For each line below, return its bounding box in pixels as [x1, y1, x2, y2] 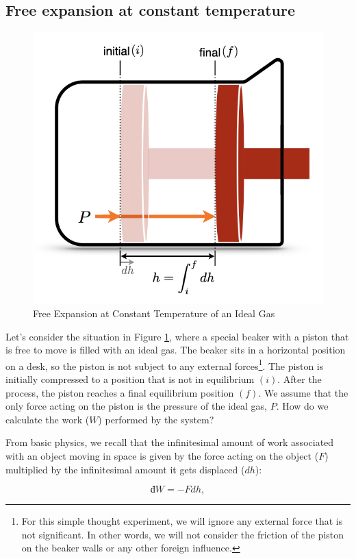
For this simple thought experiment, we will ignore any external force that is [21, 514, 343, 528]
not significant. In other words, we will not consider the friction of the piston [21, 527, 344, 541]
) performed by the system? [98, 412, 214, 426]
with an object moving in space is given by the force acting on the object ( [5, 448, 319, 462]
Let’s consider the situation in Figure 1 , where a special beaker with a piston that [5, 329, 349, 343]
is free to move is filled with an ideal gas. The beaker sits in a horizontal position [5, 343, 346, 357]
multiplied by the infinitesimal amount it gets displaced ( [5, 462, 245, 476]
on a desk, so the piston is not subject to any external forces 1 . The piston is [5, 356, 324, 373]
